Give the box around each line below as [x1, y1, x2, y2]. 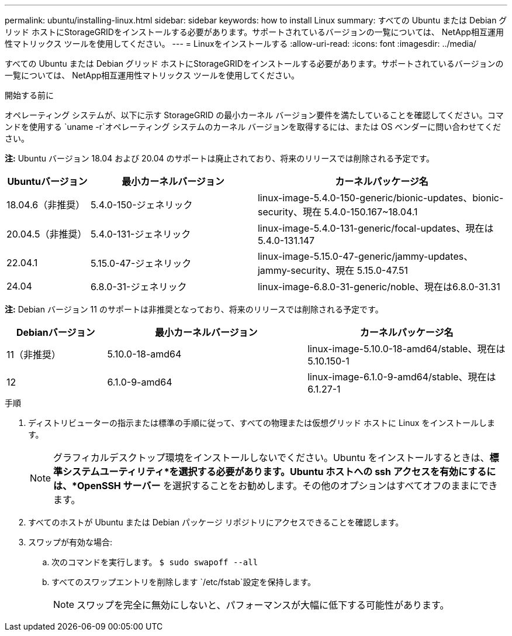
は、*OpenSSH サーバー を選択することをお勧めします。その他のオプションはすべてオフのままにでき [53, 480, 498, 491]
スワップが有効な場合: [28, 537, 113, 547]
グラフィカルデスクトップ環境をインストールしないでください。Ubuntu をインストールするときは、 [53, 452, 490, 463]
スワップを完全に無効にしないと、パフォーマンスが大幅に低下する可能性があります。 [77, 599, 449, 611]
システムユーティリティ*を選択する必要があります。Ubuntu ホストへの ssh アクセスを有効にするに [63, 466, 496, 477]
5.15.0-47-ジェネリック [90, 257, 192, 269]
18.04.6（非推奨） [6, 199, 85, 211]
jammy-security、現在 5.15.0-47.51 [257, 264, 409, 276]
